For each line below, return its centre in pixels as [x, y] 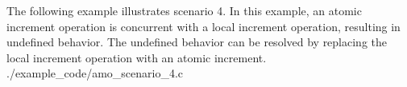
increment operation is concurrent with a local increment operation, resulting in [203, 26]
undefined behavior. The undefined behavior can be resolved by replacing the [197, 42]
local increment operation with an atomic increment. [137, 57]
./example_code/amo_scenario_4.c [95, 73]
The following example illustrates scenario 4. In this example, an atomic [184, 10]
